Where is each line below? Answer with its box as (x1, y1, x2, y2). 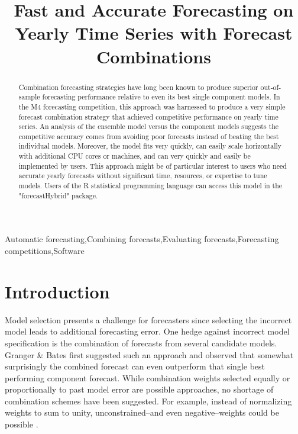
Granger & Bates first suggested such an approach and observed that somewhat (5, 348, 294, 361)
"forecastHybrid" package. (18, 190, 98, 200)
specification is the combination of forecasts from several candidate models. (5, 336, 277, 349)
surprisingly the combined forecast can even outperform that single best (5, 360, 265, 372)
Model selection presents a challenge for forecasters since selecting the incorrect (5, 313, 292, 326)
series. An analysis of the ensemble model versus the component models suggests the (18, 121, 279, 131)
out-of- (260, 82, 281, 92)
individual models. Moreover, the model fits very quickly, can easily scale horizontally (18, 141, 282, 151)
